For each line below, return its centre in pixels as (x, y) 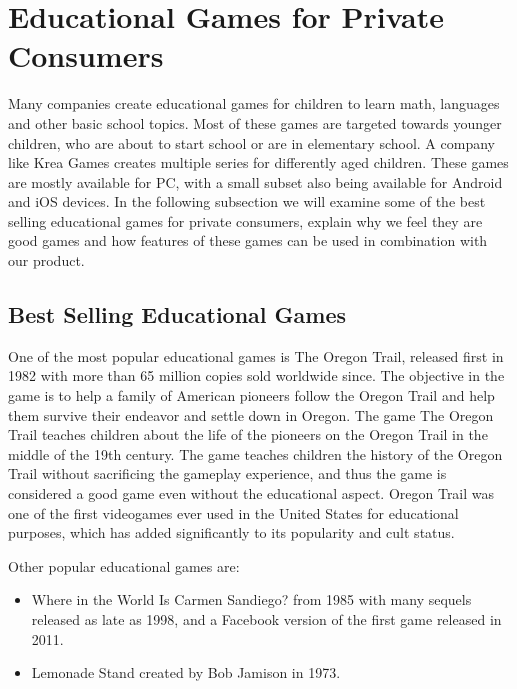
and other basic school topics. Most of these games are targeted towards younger (255, 122)
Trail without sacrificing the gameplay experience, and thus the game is (227, 473)
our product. (46, 260)
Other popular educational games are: (124, 565)
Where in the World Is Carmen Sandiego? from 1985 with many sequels (251, 599)
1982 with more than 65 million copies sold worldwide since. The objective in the (256, 375)
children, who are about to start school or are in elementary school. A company (251, 142)
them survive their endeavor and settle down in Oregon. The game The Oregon (251, 414)
